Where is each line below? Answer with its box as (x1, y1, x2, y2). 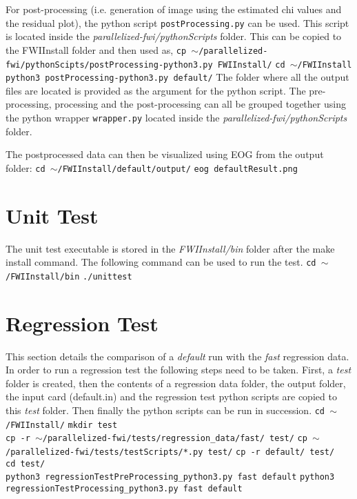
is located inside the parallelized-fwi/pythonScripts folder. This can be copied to (6, 29, 342, 43)
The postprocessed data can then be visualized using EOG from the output (6, 147, 324, 162)
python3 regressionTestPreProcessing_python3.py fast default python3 (6, 472, 335, 482)
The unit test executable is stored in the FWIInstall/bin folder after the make (6, 241, 335, 255)
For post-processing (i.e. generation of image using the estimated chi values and (6, 2, 342, 16)
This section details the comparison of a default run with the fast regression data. (6, 349, 349, 363)
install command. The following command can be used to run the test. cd (6, 255, 316, 269)
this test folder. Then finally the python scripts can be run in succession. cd (6, 403, 325, 418)
